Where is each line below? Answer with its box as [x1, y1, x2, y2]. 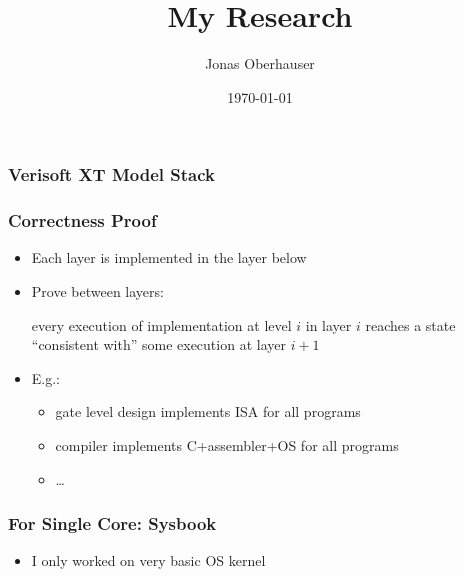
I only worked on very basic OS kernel [31, 550, 266, 571]
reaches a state [365, 314, 456, 335]
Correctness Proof [8, 208, 157, 233]
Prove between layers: [31, 281, 164, 302]
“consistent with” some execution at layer [31, 334, 286, 355]
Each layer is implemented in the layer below [31, 247, 307, 268]
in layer [305, 314, 352, 335]
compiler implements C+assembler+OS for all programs [55, 435, 399, 456]
